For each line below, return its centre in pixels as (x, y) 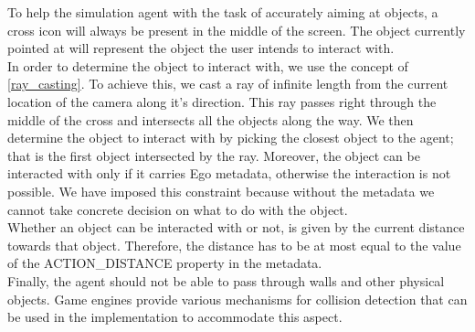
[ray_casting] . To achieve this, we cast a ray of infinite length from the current (228, 84)
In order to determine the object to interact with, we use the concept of (208, 65)
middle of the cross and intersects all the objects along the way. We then (211, 119)
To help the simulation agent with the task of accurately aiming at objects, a (223, 12)
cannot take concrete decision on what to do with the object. (178, 209)
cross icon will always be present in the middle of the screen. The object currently (237, 30)
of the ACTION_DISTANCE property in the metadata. (165, 263)
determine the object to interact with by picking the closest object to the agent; (231, 138)
